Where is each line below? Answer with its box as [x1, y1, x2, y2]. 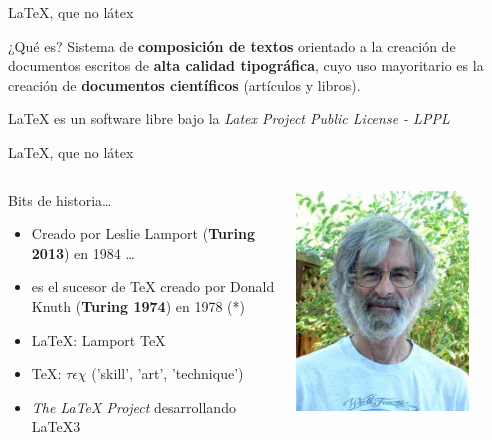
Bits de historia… [8, 189, 112, 210]
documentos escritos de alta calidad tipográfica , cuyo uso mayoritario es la [8, 55, 484, 76]
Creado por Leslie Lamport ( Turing [31, 223, 256, 244]
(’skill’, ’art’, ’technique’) [91, 363, 244, 384]
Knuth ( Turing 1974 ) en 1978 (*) [31, 295, 245, 316]
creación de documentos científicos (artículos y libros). [8, 74, 361, 95]
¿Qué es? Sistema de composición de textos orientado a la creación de [8, 35, 456, 56]
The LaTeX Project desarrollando [31, 396, 236, 417]
